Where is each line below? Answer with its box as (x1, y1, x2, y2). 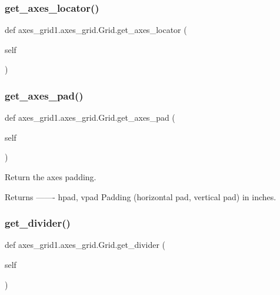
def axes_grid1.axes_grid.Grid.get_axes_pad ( (5, 111, 175, 124)
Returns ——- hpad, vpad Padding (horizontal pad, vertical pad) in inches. (5, 190, 276, 203)
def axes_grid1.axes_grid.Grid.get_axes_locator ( (5, 24, 187, 36)
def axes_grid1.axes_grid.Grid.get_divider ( (5, 238, 166, 251)
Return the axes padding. (5, 171, 96, 183)
